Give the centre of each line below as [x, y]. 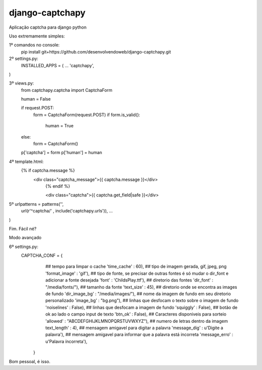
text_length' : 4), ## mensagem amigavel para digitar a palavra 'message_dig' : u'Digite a [134, 328]
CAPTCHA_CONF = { [42, 256]
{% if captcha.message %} [48, 171]
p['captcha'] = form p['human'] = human [62, 153]
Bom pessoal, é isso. [30, 361]
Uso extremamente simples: [37, 36]
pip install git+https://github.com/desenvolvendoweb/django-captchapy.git [96, 52]
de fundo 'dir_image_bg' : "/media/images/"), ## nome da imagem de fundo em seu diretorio [138, 294]
